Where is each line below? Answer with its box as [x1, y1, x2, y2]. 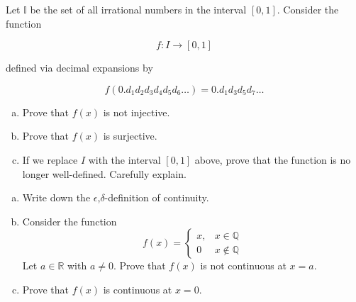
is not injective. [103, 104, 170, 119]
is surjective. [103, 128, 157, 143]
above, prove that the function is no [194, 152, 351, 167]
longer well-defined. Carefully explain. [22, 166, 187, 181]
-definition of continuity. [104, 190, 209, 205]
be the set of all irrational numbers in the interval [30, 2, 247, 16]
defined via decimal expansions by [6, 60, 153, 75]
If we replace [22, 152, 78, 167]
